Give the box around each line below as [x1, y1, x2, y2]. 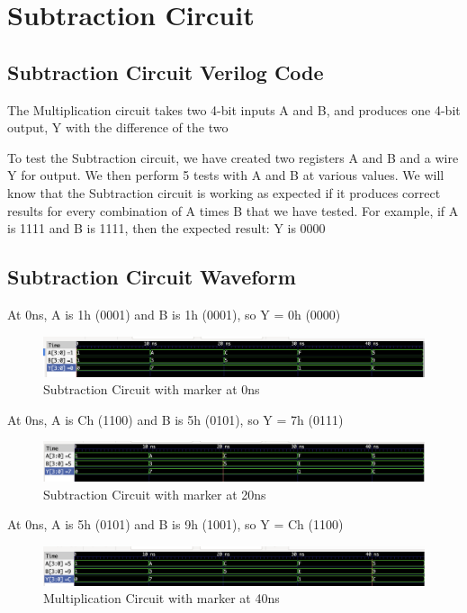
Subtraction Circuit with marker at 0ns [43, 380, 260, 399]
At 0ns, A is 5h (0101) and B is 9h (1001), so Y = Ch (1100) [7, 515, 344, 534]
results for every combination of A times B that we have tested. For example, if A [7, 201, 459, 220]
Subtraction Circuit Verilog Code [7, 58, 324, 86]
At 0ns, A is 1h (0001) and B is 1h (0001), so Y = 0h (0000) [7, 304, 341, 323]
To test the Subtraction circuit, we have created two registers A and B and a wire [7, 148, 459, 167]
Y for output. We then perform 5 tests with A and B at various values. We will [7, 166, 445, 185]
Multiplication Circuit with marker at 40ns [43, 589, 280, 608]
